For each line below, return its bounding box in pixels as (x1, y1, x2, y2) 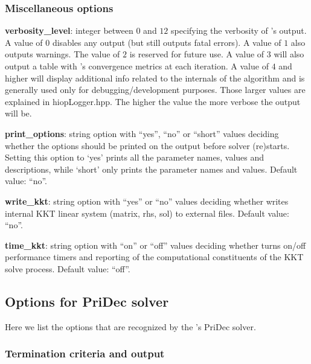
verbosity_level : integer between (5, 24, 133, 37)
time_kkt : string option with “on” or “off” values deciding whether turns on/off (5, 238, 306, 251)
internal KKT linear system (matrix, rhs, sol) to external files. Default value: (5, 206, 289, 219)
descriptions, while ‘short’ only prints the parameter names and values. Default (5, 162, 298, 175)
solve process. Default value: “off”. (5, 262, 130, 275)
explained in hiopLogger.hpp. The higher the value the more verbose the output (5, 95, 301, 107)
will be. (5, 107, 32, 120)
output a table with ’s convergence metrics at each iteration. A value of (5, 60, 269, 72)
